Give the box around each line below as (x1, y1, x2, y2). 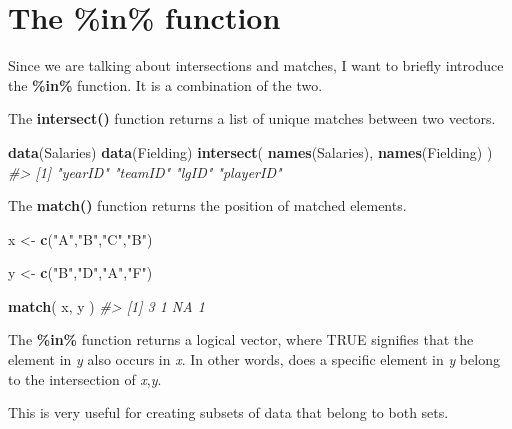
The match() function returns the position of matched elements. (8, 195, 407, 216)
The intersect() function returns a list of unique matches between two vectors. (8, 108, 496, 129)
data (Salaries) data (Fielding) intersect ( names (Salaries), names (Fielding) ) (8, 141, 493, 162)
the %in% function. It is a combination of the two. (8, 74, 323, 95)
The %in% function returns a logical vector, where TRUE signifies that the (8, 329, 474, 350)
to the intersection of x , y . (8, 368, 162, 389)
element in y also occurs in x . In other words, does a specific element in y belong (8, 349, 500, 370)
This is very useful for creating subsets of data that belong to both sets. (8, 402, 449, 423)
